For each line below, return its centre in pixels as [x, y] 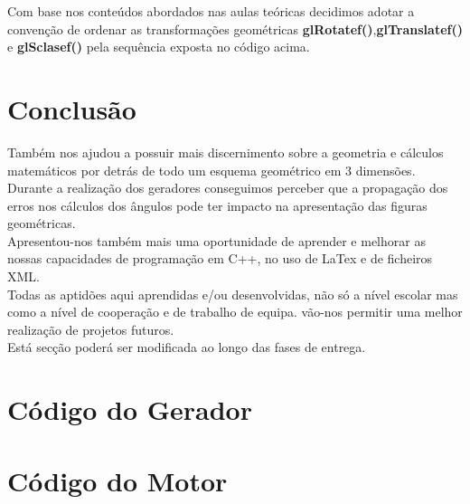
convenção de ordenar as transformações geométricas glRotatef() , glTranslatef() [235, 29]
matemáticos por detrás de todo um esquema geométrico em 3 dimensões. [211, 170]
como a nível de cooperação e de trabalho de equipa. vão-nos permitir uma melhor [235, 312]
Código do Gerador [130, 409]
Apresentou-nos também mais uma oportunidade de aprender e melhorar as [216, 240]
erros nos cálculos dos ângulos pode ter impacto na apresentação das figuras [217, 205]
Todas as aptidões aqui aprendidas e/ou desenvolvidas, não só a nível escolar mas [233, 294]
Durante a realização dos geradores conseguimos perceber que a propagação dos [228, 188]
